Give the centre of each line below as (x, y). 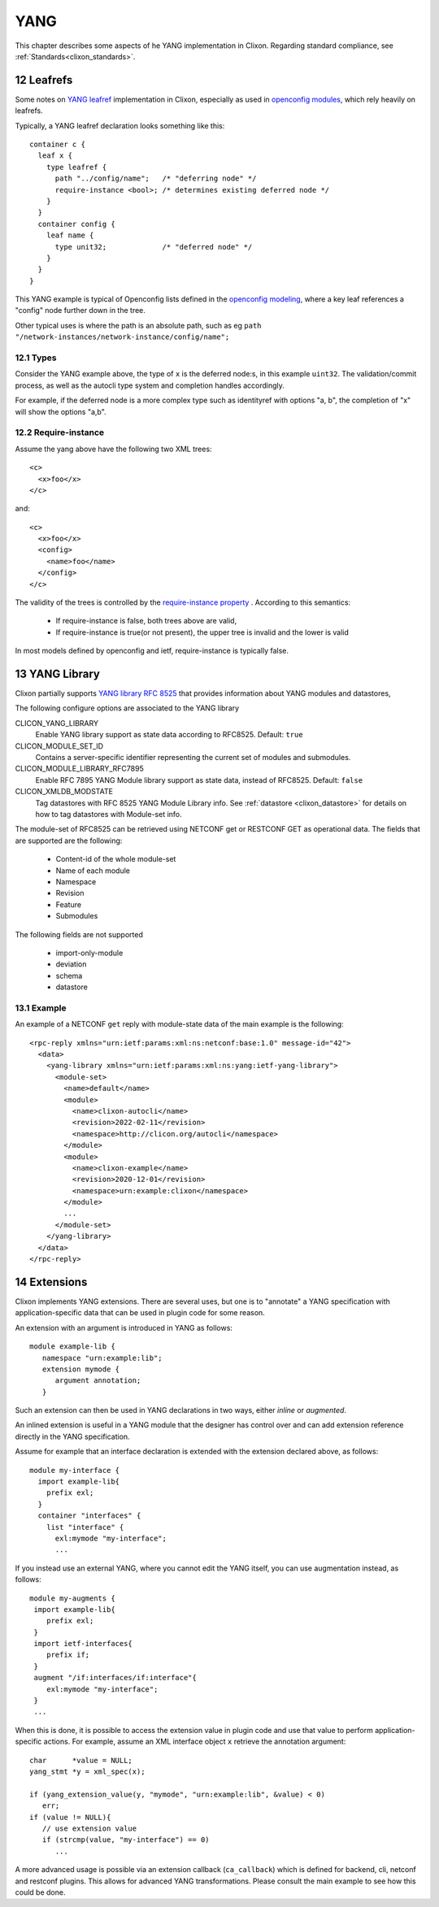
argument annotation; (98, 1381)
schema (69, 975)
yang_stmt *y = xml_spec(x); (87, 1772)
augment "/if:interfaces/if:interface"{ (115, 1678)
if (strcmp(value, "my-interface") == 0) (126, 1840)
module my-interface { (75, 1470)
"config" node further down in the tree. (80, 311)
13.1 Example (41, 1008)
